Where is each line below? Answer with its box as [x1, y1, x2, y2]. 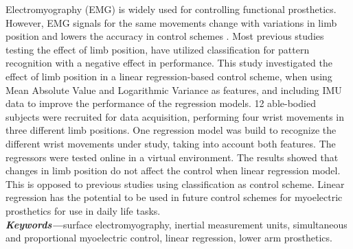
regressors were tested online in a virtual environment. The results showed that [5, 150, 339, 164]
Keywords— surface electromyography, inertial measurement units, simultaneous [5, 217, 348, 231]
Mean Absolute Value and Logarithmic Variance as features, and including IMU [5, 82, 342, 97]
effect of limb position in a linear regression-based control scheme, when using [5, 69, 332, 83]
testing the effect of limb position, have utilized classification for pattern [5, 42, 310, 56]
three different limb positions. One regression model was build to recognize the [5, 123, 337, 137]
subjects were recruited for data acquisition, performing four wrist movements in [5, 109, 345, 123]
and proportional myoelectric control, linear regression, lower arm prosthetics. [5, 230, 332, 245]
